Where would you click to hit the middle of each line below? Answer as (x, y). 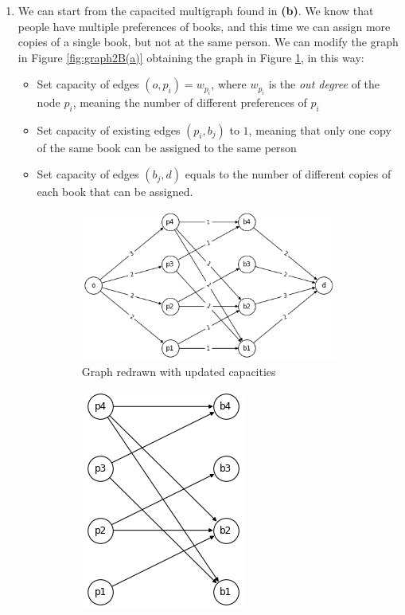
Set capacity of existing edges (109, 129)
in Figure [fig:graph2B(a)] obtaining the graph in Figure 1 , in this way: (191, 57)
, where (229, 84)
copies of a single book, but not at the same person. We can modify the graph (208, 42)
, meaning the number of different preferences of (190, 102)
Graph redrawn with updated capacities (179, 371)
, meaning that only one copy (320, 129)
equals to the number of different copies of (288, 174)
